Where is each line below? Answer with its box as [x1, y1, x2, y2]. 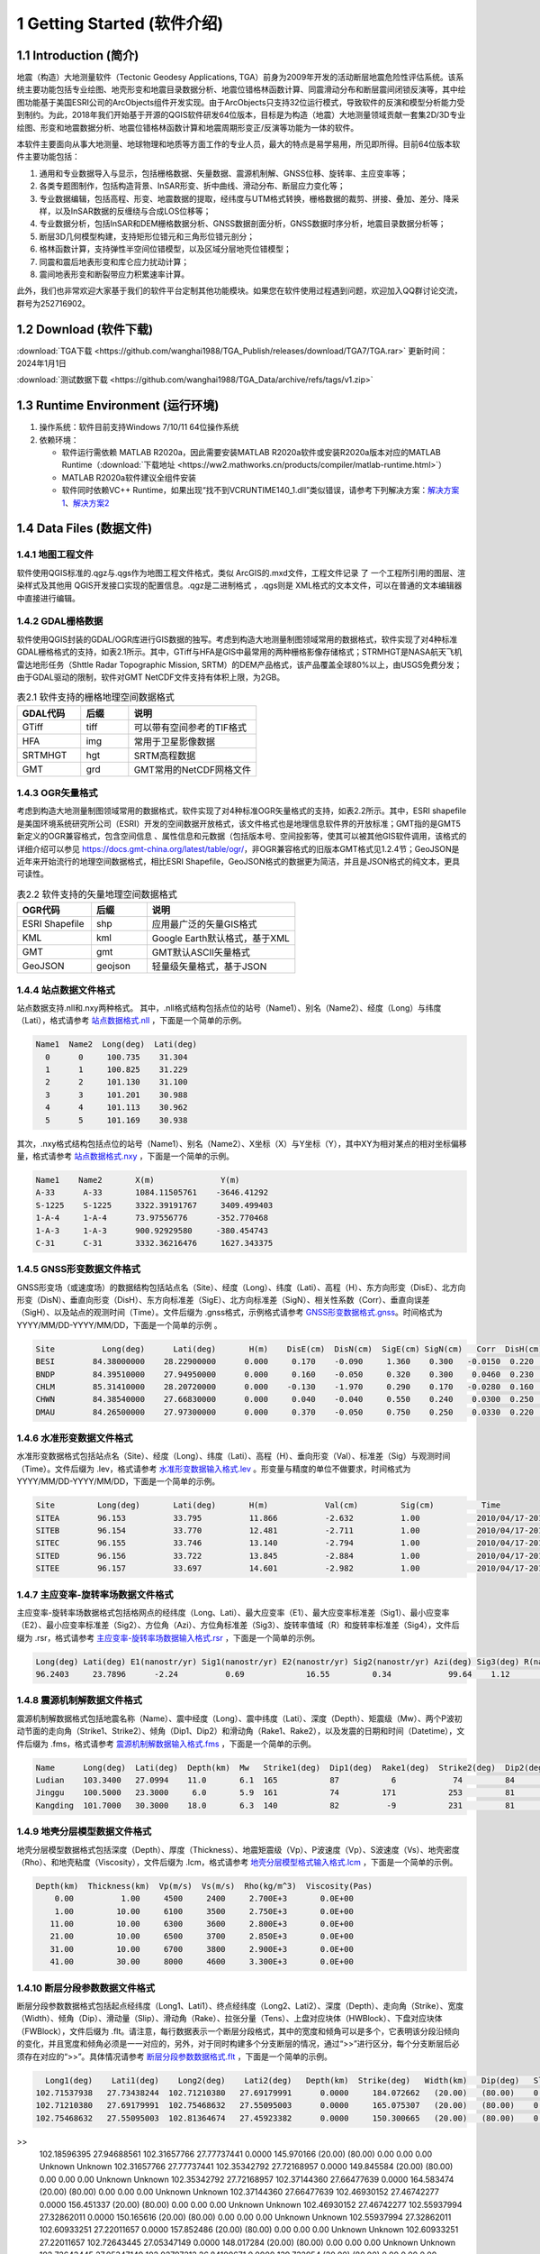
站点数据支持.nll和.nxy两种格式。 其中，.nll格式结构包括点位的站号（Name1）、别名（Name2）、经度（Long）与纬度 [16, 1002, 442, 1013]
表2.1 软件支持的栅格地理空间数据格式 [16, 691, 175, 703]
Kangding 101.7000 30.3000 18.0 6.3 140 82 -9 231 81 [35, 1800, 515, 1810]
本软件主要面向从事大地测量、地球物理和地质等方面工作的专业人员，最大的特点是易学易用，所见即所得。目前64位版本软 [16, 139, 461, 150]
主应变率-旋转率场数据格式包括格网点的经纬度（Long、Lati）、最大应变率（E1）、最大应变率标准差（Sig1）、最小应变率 [16, 1607, 450, 1617]
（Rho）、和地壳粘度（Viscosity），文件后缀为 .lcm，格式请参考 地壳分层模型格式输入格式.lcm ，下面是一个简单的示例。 [16, 1856, 458, 1867]
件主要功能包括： [16, 151, 80, 162]
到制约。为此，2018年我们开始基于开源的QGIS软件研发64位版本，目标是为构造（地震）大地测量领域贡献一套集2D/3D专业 [16, 109, 466, 121]
